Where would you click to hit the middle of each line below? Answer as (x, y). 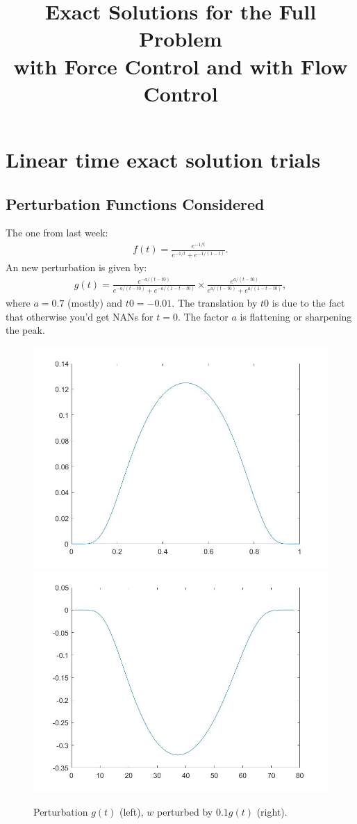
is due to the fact (308, 302)
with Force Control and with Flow (181, 66)
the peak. (25, 330)
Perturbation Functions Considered (135, 203)
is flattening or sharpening (296, 316)
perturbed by (185, 811)
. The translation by (215, 302)
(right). (272, 811)
